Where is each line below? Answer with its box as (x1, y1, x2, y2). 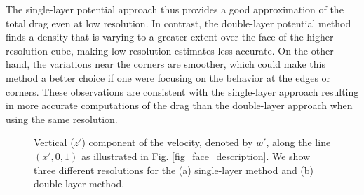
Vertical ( (34, 135, 74, 150)
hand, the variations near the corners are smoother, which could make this (6, 57, 325, 71)
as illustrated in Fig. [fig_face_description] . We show (81, 148, 311, 163)
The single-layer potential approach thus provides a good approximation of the (6, 2, 344, 16)
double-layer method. (34, 176, 125, 191)
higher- (306, 29, 337, 44)
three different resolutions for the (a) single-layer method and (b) (34, 162, 314, 177)
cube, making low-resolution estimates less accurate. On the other (50, 43, 334, 57)
